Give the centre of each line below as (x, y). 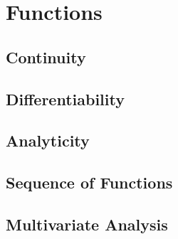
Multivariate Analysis (87, 224)
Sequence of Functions (89, 182)
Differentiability (65, 99)
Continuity (46, 57)
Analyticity (48, 140)
